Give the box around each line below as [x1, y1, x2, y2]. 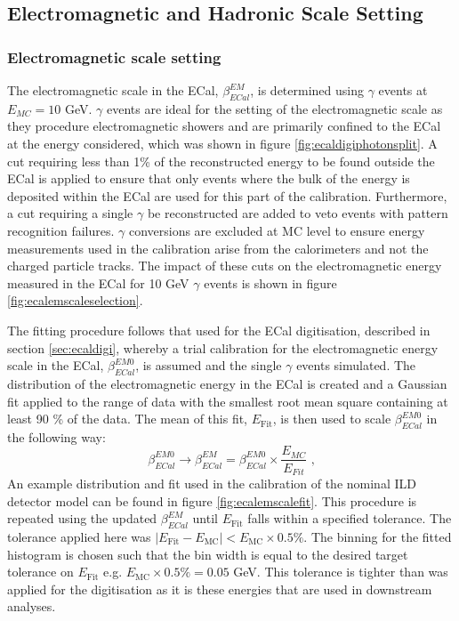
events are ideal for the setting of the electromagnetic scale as [107, 99, 443, 117]
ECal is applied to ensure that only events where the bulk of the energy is [7, 169, 410, 188]
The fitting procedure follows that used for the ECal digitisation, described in [7, 320, 431, 339]
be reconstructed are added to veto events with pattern [147, 204, 448, 222]
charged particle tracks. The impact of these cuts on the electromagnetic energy [7, 256, 442, 275]
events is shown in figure [204, 273, 337, 292]
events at [378, 81, 428, 99]
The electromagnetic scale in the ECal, [7, 81, 219, 99]
